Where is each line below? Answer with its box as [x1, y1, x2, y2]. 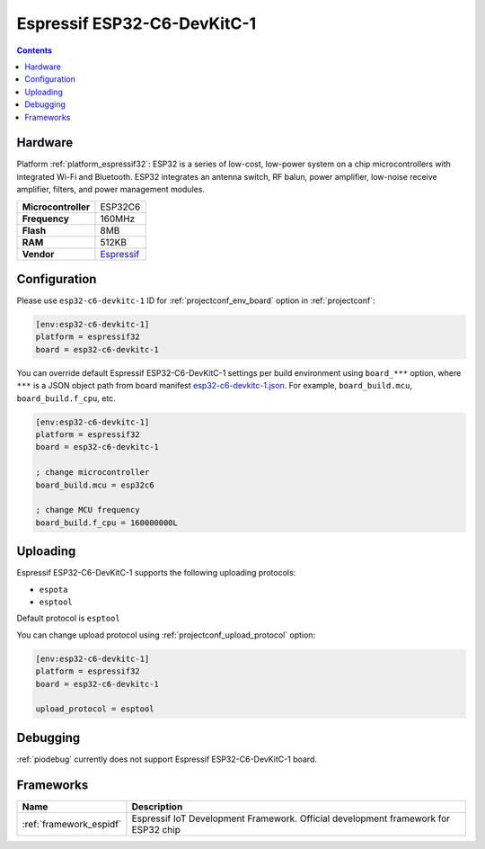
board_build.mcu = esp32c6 [35, 479, 154, 490]
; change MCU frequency [35, 505, 141, 515]
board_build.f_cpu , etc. [16, 392, 116, 404]
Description [131, 800, 183, 813]
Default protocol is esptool [16, 612, 120, 624]
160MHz [100, 212, 136, 225]
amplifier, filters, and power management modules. [16, 184, 206, 195]
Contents [16, 45, 53, 56]
